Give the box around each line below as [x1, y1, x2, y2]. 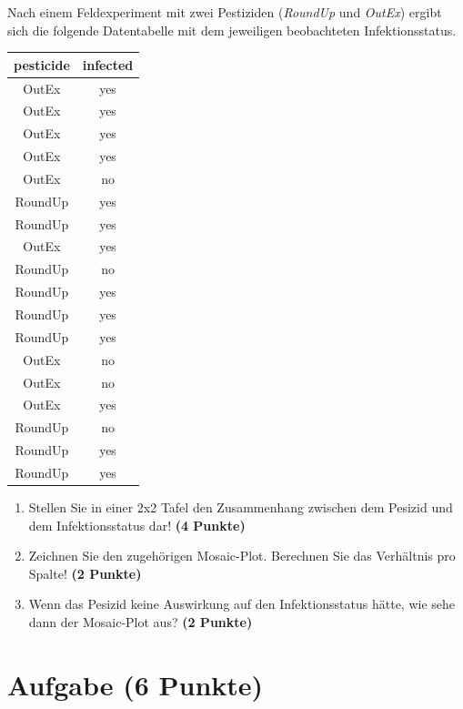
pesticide [14, 55, 70, 74]
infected [82, 55, 134, 74]
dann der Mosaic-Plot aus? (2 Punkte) [28, 612, 253, 631]
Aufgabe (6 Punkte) [7, 665, 264, 703]
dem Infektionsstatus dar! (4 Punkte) [28, 515, 246, 534]
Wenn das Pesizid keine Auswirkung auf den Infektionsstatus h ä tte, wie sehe [28, 594, 456, 613]
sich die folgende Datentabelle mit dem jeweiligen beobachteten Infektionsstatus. [7, 20, 457, 39]
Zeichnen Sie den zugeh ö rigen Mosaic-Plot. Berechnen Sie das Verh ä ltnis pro [28, 546, 456, 565]
